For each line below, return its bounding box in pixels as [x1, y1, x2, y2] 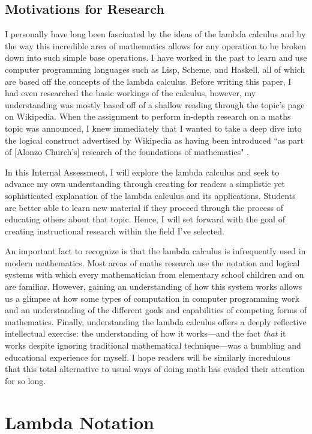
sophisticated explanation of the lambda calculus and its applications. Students [5, 189, 296, 201]
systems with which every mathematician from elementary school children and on [5, 268, 304, 281]
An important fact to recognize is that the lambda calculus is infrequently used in [5, 245, 306, 257]
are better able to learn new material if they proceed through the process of [5, 201, 283, 213]
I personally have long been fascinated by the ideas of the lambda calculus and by [5, 28, 306, 40]
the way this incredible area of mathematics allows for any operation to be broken [5, 39, 307, 52]
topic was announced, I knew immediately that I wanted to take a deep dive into [5, 121, 302, 134]
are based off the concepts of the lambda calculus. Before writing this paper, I [5, 75, 292, 87]
